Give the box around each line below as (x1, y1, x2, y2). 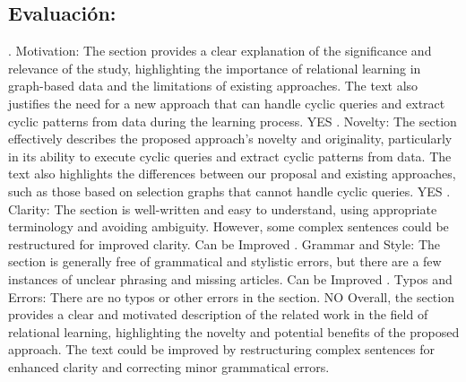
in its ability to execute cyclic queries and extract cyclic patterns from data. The (8, 146, 452, 165)
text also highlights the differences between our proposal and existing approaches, (8, 164, 456, 183)
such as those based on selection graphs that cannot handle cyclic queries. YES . (8, 181, 451, 200)
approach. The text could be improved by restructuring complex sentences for (8, 340, 436, 359)
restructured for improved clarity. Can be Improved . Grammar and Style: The (8, 234, 440, 253)
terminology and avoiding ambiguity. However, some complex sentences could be (8, 217, 449, 236)
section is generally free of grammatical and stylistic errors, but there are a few (8, 252, 442, 271)
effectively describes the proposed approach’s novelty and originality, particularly (8, 129, 453, 148)
